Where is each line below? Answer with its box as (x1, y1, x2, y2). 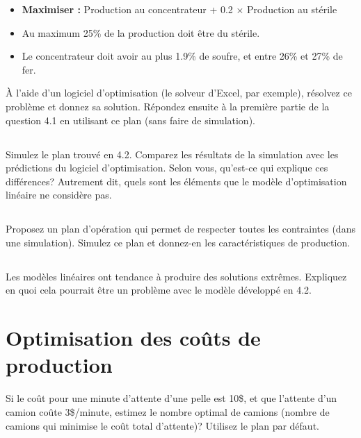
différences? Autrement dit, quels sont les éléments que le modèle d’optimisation (6, 174, 347, 188)
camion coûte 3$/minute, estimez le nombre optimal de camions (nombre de (6, 404, 330, 419)
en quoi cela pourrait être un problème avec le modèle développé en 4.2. (6, 283, 312, 297)
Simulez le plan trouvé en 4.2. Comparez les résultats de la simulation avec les (6, 146, 339, 161)
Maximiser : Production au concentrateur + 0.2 (22, 2, 233, 16)
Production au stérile (247, 2, 337, 16)
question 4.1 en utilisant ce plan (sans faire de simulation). (6, 112, 255, 127)
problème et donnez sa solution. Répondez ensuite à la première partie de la (6, 99, 330, 113)
